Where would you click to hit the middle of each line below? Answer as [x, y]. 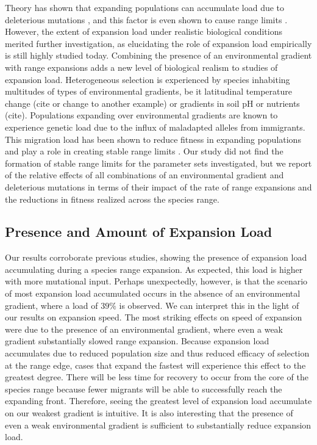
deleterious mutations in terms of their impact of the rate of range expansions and [158, 186]
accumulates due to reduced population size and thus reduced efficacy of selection [157, 353]
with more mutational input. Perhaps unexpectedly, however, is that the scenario [156, 281]
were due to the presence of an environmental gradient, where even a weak [144, 329]
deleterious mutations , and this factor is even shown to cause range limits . [146, 19]
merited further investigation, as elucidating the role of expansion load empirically [158, 43]
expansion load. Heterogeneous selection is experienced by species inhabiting [148, 79]
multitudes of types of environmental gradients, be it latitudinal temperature [148, 91]
